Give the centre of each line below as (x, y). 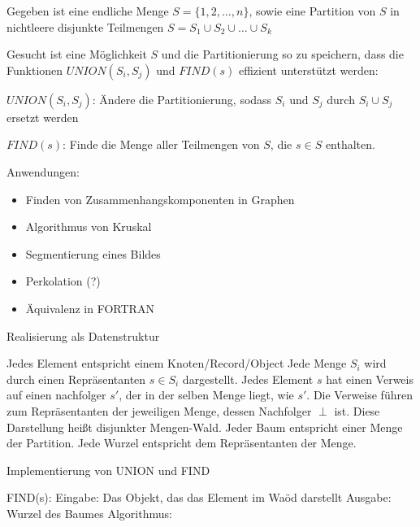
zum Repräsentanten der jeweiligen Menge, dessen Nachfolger (159, 410)
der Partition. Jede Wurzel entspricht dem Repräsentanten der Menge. (182, 443)
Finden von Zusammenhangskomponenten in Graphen (160, 199)
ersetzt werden (43, 117)
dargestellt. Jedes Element (248, 379)
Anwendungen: (43, 171)
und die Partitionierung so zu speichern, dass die (282, 54)
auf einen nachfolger (56, 395)
